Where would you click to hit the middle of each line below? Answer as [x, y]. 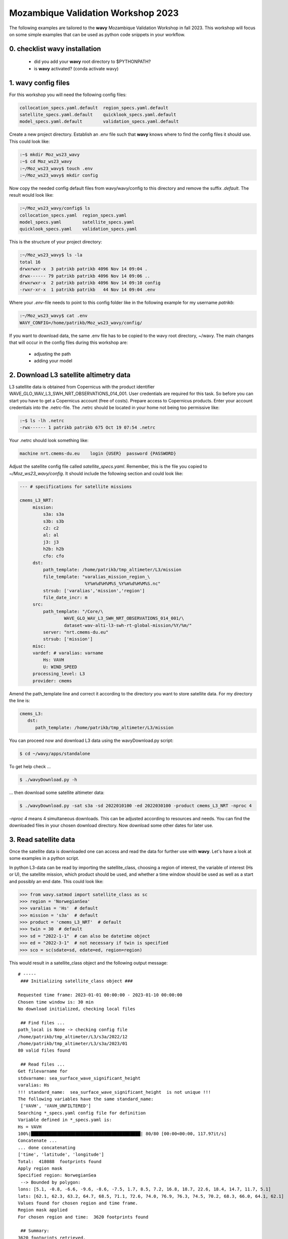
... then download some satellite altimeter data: [57, 792]
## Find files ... [43, 1023]
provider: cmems [52, 681]
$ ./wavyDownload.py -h [48, 780]
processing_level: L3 [59, 674]
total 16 [30, 262]
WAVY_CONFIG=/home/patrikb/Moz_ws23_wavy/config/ [81, 323]
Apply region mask [40, 1168]
